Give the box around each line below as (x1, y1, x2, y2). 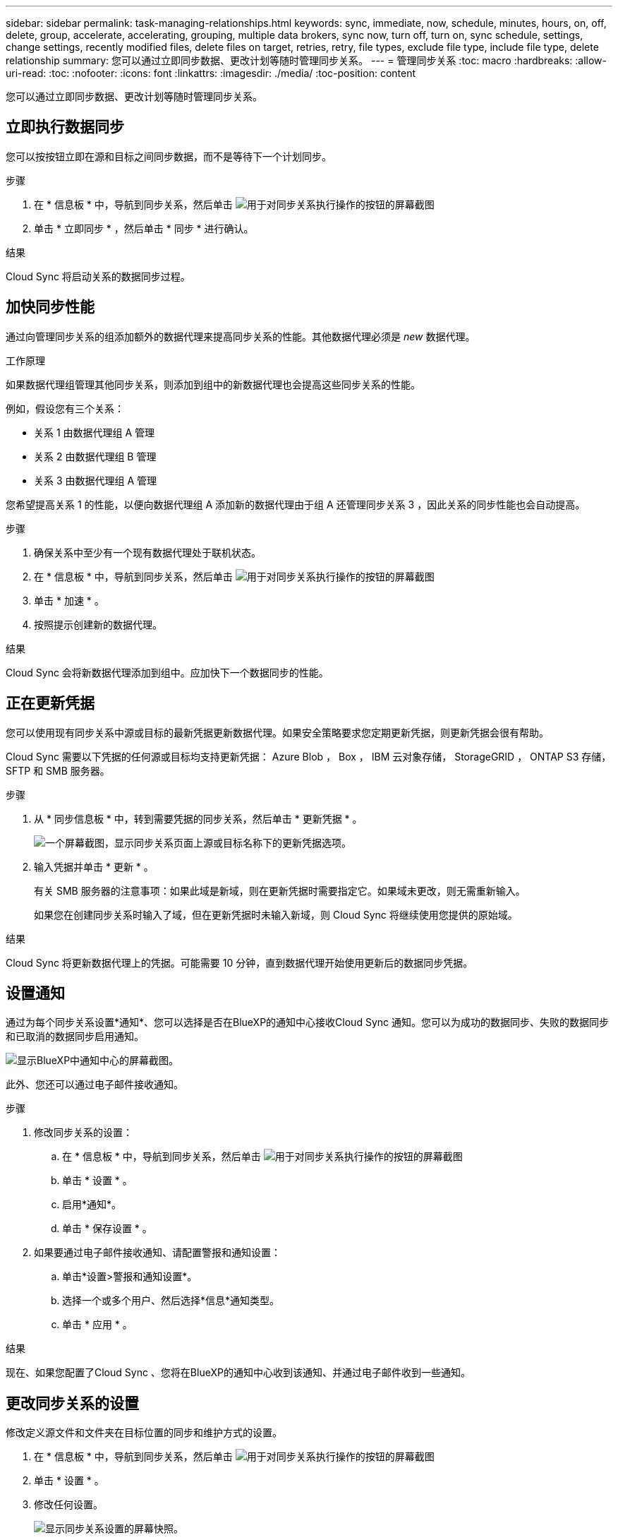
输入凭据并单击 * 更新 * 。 (34, 860, 154, 873)
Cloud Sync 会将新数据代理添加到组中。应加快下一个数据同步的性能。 (6, 666, 329, 679)
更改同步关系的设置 (6, 1394, 139, 1412)
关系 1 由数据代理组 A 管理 (34, 426, 155, 438)
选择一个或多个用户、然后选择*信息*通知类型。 (62, 1294, 280, 1307)
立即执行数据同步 (6, 118, 124, 136)
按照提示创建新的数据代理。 (34, 618, 162, 631)
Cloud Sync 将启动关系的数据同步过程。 (6, 270, 190, 282)
